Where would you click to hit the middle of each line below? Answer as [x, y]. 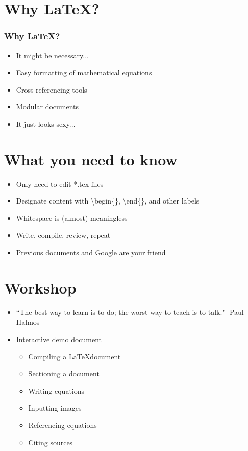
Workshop [40, 287]
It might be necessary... [52, 55]
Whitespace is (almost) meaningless [72, 218]
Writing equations [56, 390]
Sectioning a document [64, 374]
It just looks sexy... [46, 123]
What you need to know [91, 159]
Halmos [28, 322]
